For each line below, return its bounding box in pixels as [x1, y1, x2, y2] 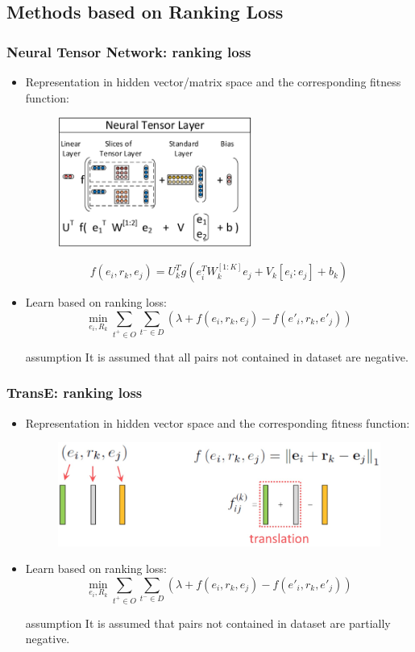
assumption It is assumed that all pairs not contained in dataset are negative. [25, 348, 409, 365]
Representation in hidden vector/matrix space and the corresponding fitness [25, 73, 401, 90]
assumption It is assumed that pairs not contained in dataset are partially [25, 614, 391, 631]
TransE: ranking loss [6, 382, 143, 403]
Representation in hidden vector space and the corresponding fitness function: [25, 414, 410, 431]
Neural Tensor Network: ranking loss [6, 41, 251, 61]
